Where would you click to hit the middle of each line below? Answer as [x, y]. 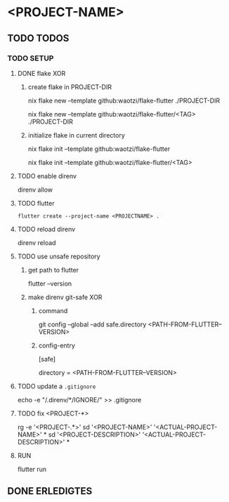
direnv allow [35, 190]
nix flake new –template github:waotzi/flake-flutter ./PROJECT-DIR [124, 100]
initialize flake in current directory [76, 135]
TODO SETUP [31, 58]
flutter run [32, 469]
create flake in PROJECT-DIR [70, 87]
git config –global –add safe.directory [92, 324]
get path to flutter [53, 270]
